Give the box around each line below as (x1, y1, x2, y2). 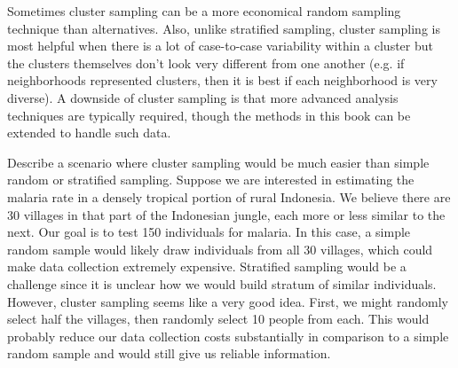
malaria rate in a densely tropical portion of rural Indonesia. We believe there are (7, 187, 451, 206)
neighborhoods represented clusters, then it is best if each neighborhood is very (7, 71, 438, 90)
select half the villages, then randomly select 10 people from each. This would (7, 309, 430, 328)
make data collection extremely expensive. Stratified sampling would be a (7, 257, 407, 276)
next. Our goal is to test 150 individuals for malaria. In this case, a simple (7, 223, 411, 241)
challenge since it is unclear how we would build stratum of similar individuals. (7, 274, 437, 293)
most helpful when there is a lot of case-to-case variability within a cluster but (7, 36, 433, 55)
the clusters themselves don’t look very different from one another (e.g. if (7, 53, 405, 72)
